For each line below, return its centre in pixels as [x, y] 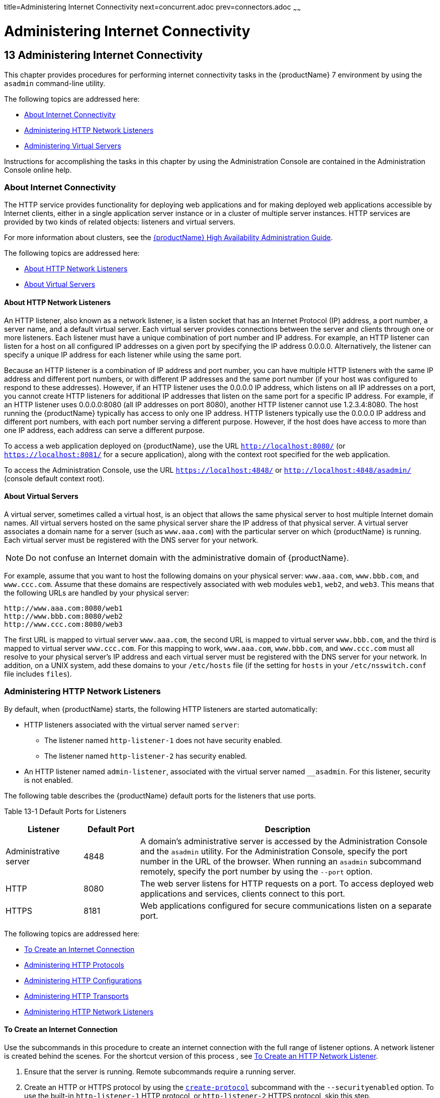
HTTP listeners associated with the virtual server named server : [132, 724]
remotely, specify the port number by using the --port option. [256, 871]
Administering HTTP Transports [76, 996]
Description [288, 829]
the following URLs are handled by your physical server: [97, 593]
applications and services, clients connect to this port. [243, 893]
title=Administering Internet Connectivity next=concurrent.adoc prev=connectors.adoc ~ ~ [153, 8]
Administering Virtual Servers [73, 145]
